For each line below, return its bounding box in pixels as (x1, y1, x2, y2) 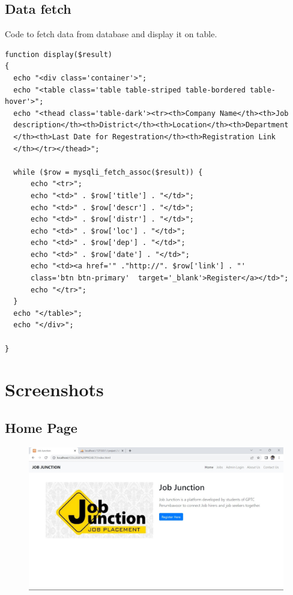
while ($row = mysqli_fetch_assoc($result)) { (13, 168, 203, 177)
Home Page (5, 418, 77, 436)
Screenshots (5, 377, 104, 402)
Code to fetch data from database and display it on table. (5, 28, 217, 40)
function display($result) (5, 50, 112, 59)
